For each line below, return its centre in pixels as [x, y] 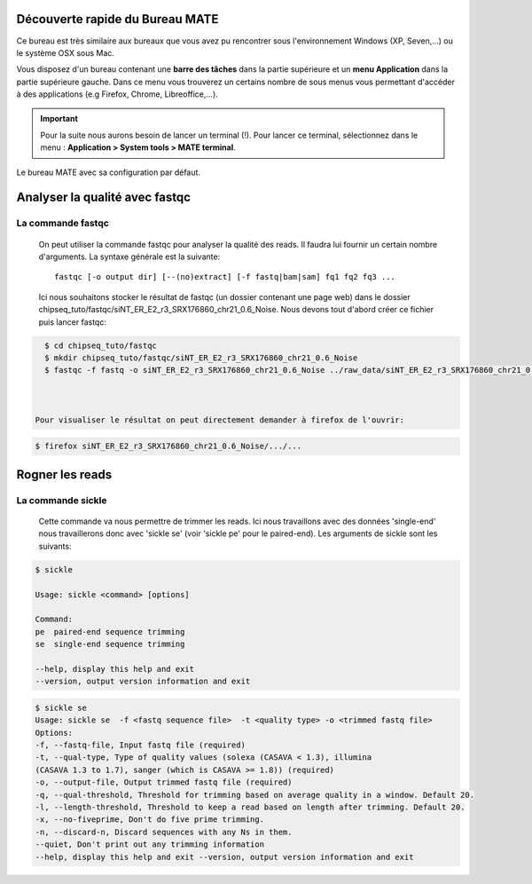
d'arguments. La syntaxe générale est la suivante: [129, 257]
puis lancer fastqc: [72, 322]
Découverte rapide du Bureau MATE [117, 19]
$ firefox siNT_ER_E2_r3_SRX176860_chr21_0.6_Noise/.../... [168, 446]
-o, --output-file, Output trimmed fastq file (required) [164, 782]
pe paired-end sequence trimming [110, 631]
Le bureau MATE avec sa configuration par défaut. [109, 172]
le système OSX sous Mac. [66, 52]
